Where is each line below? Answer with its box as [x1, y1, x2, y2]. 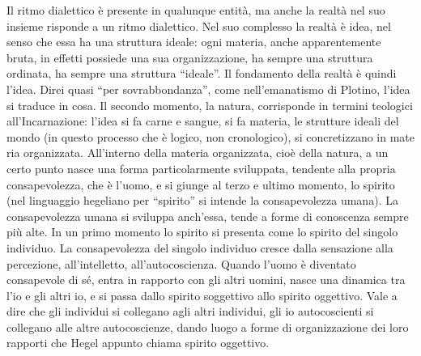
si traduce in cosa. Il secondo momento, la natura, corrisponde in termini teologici [6, 96, 413, 113]
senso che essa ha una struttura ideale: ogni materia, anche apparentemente [6, 33, 381, 50]
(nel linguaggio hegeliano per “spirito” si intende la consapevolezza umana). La [6, 192, 398, 209]
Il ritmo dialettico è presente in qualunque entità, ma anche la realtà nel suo [6, 2, 385, 18]
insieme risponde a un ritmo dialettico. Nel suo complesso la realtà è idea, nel [6, 17, 391, 34]
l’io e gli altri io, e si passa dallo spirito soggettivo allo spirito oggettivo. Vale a [6, 286, 398, 303]
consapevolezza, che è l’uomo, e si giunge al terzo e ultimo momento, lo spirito [6, 176, 395, 193]
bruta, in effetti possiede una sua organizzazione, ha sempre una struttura [6, 49, 373, 66]
